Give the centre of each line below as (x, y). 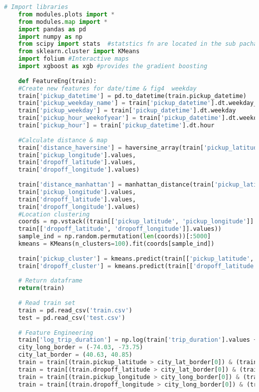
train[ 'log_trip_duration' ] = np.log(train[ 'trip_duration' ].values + (138, 340)
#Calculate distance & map (63, 140)
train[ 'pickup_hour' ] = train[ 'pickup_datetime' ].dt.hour (116, 125)
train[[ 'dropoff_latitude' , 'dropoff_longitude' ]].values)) (120, 229)
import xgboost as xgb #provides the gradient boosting (113, 66)
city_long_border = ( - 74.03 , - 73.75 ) (81, 347)
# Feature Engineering (56, 333)
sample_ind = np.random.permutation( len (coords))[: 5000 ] (115, 237)
